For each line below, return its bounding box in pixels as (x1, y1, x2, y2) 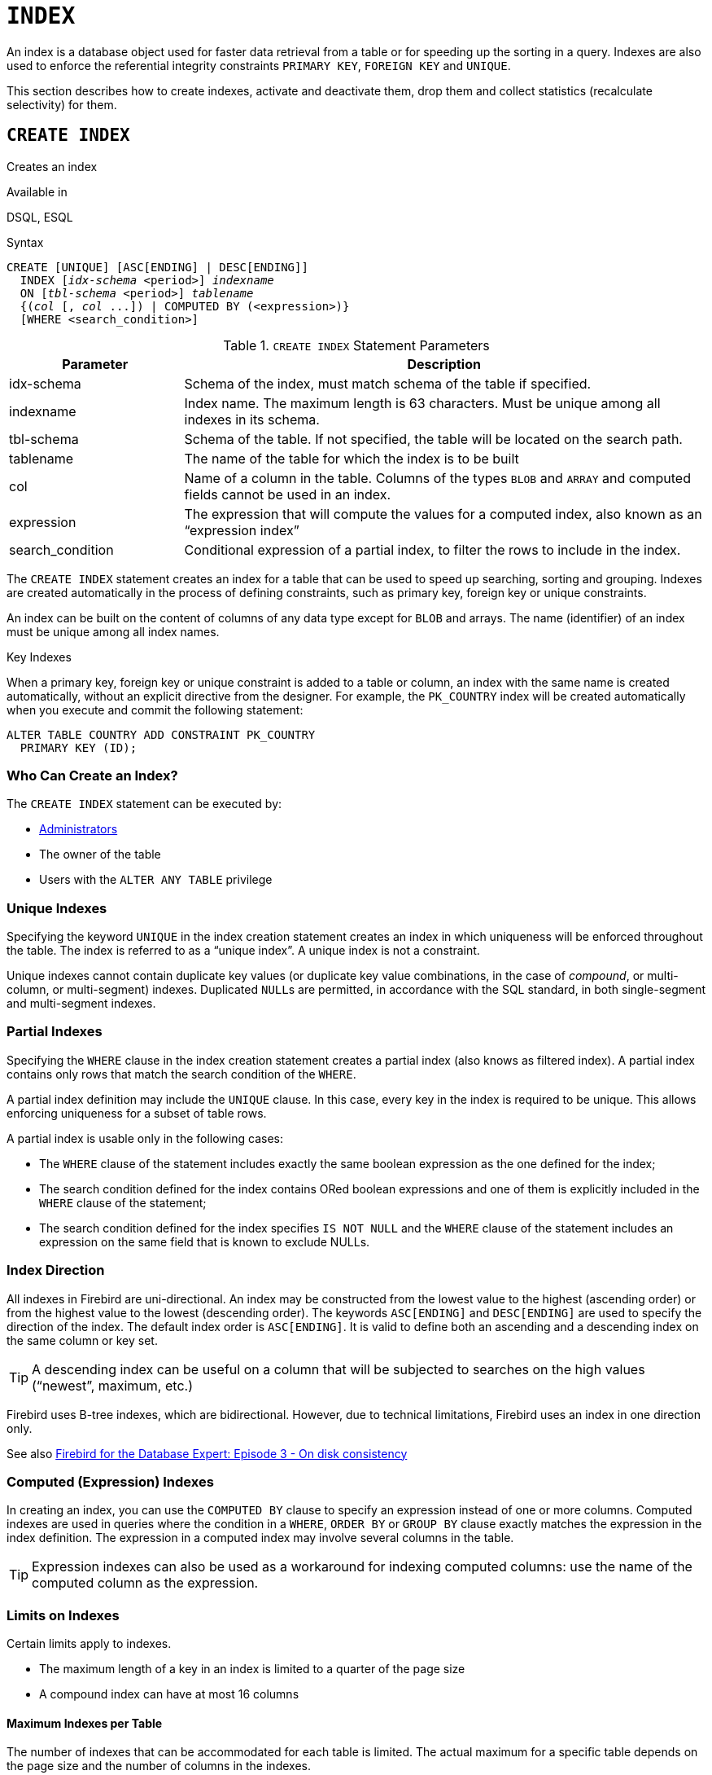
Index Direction (7, 1262, 105, 1279)
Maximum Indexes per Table (7, 1716, 163, 1730)
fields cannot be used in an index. (184, 485, 391, 503)
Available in (7, 184, 68, 199)
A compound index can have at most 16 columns (39, 1687, 299, 1702)
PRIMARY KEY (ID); (20, 740, 138, 754)
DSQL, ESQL (7, 209, 73, 224)
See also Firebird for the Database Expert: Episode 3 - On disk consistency (7, 1446, 408, 1461)
